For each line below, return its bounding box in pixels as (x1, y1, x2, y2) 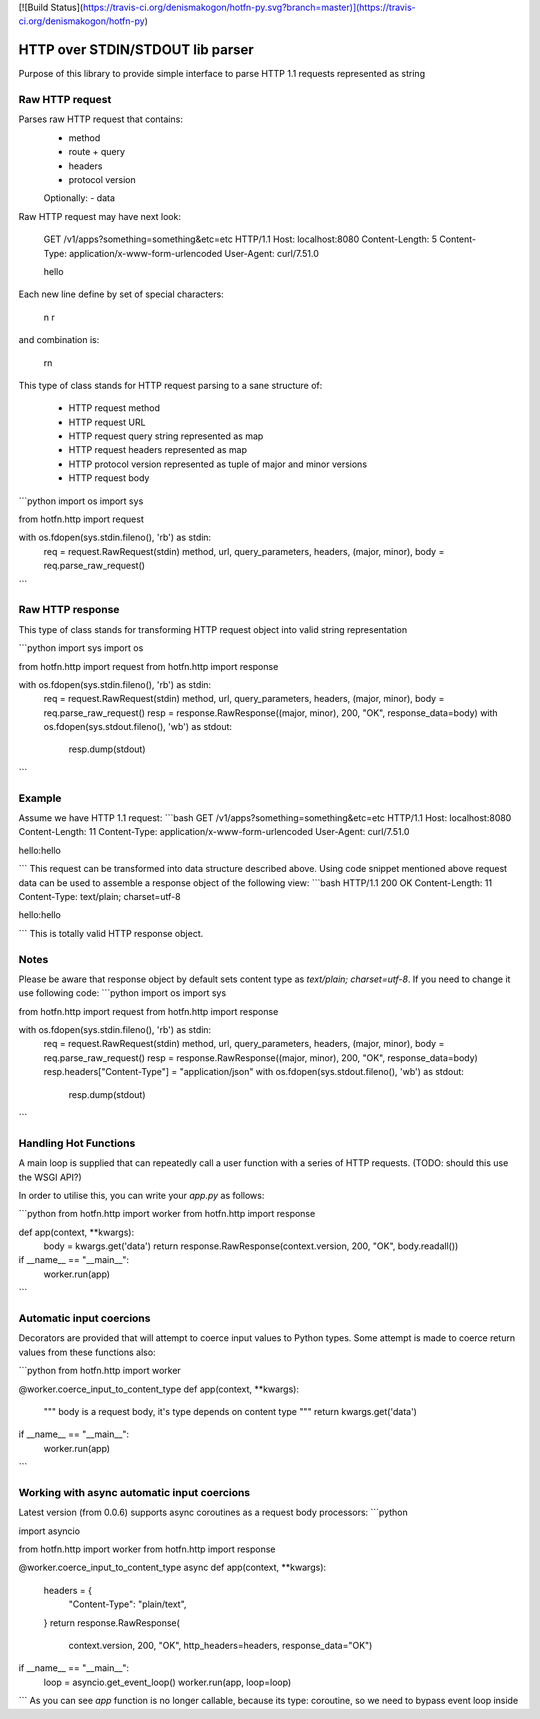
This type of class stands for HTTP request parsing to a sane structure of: (18, 379, 323, 391)
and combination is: (18, 334, 100, 346)
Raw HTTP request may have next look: (18, 210, 182, 222)
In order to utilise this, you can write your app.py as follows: (18, 1189, 265, 1201)
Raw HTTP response (18, 603, 120, 617)
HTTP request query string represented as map (68, 430, 264, 442)
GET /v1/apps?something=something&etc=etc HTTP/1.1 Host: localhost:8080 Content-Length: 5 (43, 233, 438, 245)
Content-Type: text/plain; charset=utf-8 (18, 890, 181, 902)
